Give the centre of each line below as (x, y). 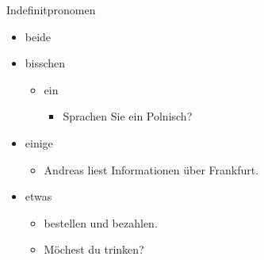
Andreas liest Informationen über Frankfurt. (151, 169)
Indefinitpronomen (51, 10)
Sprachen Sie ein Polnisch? (128, 116)
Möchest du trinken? (94, 249)
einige (39, 142)
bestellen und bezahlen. (101, 222)
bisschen (45, 63)
